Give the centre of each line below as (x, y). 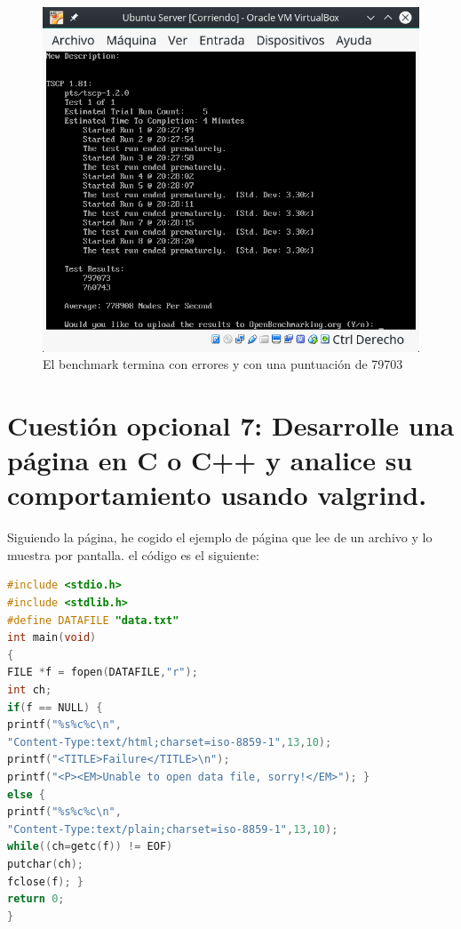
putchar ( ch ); (45, 864)
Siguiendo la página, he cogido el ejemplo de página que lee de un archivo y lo (220, 537)
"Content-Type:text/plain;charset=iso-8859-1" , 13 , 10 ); (173, 829)
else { (26, 794)
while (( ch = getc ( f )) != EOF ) (90, 847)
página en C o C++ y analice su (210, 460)
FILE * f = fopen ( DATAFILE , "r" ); (103, 673)
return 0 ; (36, 899)
